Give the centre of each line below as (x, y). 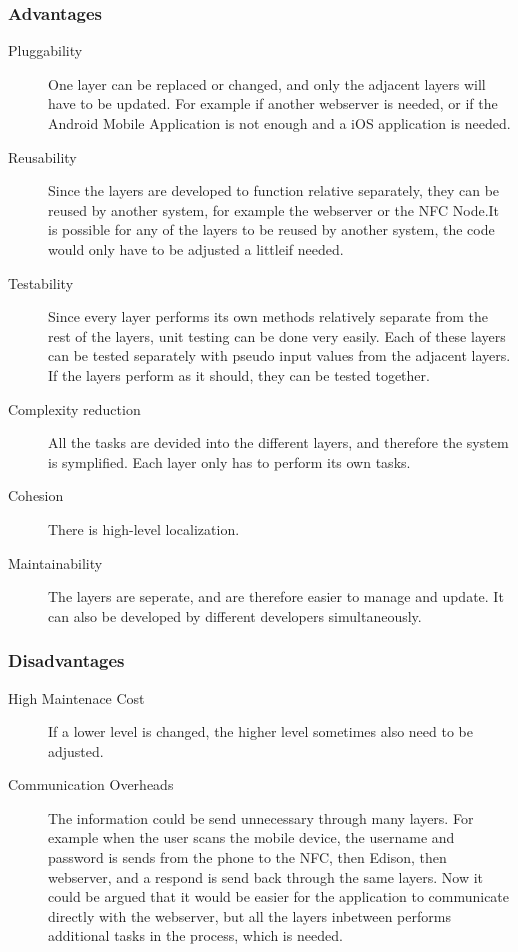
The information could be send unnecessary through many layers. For (261, 817)
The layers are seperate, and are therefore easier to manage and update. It (276, 596)
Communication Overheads (91, 784)
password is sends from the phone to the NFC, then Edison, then (247, 857)
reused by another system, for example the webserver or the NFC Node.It (274, 209)
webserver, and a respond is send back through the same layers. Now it (266, 876)
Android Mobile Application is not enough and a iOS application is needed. (279, 123)
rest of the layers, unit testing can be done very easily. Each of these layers (277, 335)
